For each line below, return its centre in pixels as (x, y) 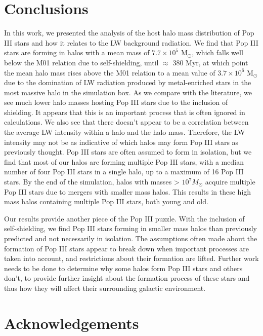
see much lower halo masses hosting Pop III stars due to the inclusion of (116, 102)
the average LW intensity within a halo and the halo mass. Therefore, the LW (125, 132)
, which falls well (217, 52)
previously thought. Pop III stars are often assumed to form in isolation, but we (128, 152)
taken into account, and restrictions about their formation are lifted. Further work (131, 258)
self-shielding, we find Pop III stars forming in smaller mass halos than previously (130, 228)
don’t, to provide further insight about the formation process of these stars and (127, 278)
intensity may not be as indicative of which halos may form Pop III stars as (121, 142)
